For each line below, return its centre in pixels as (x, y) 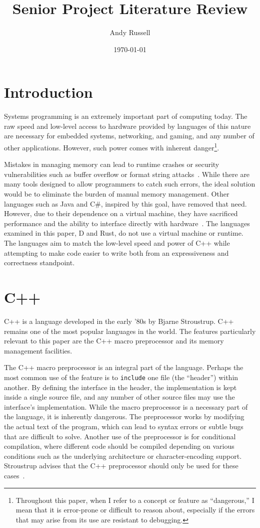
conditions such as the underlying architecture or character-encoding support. (123, 456)
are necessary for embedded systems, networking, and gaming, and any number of (129, 136)
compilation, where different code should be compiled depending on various (119, 446)
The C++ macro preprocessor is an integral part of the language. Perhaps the (124, 367)
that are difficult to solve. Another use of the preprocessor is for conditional (120, 436)
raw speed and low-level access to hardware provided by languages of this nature (127, 126)
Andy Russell (130, 32)
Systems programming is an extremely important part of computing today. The (126, 116)
